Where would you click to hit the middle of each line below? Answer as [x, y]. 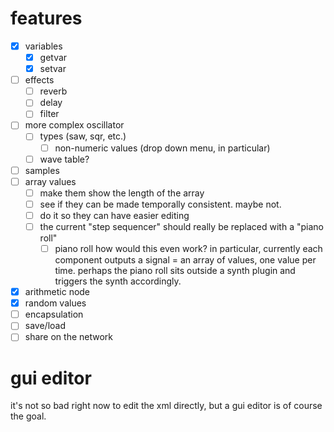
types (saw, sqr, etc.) [83, 136]
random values [55, 303]
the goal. [28, 416]
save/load [45, 326]
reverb [53, 91]
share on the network [68, 337]
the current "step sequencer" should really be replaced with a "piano [181, 226]
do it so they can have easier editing [114, 215]
